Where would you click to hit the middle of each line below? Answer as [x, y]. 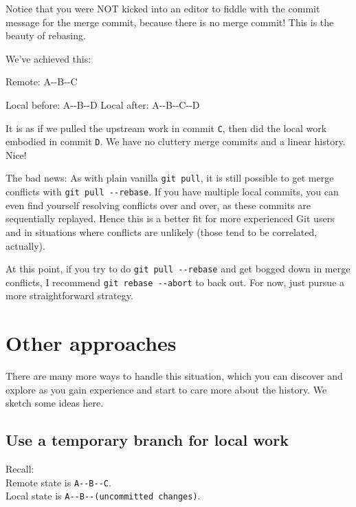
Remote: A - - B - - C [42, 82]
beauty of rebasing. [46, 35]
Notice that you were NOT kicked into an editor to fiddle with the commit [163, 8]
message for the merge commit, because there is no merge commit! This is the [170, 22]
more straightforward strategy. [69, 295]
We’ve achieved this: [48, 58]
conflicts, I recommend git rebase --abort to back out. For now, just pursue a [175, 282]
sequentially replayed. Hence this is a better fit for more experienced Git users [170, 218]
